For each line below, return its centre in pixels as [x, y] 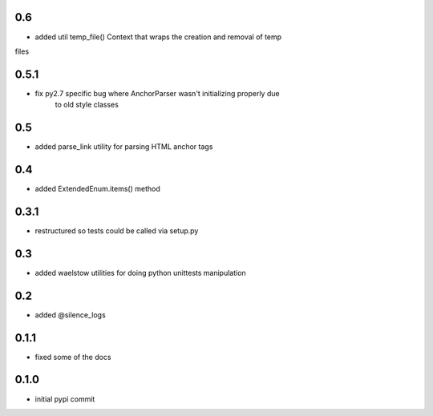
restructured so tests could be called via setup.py [117, 230]
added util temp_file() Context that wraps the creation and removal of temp [158, 37]
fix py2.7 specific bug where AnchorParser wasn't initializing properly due [157, 93]
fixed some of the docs [73, 357]
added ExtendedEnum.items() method [97, 189]
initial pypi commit [65, 399]
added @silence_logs [70, 315]
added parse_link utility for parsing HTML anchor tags [124, 147]
